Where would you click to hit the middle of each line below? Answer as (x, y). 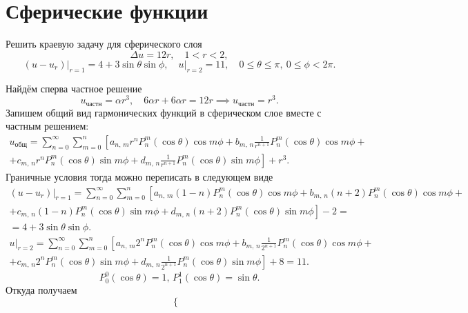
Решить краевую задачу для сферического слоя (104, 44)
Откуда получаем (41, 290)
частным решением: (47, 126)
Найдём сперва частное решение (74, 88)
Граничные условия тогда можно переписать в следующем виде (139, 176)
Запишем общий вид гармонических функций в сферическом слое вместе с (164, 112)
